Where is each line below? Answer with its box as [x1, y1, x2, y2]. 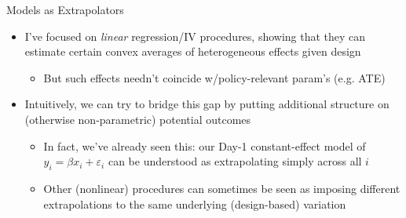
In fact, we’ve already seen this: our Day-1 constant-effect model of [43, 137, 366, 154]
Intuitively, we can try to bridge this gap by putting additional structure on [24, 96, 390, 112]
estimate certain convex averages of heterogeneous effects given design [24, 43, 361, 60]
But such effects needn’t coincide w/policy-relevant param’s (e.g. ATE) [43, 69, 386, 85]
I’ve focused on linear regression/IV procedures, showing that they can [24, 27, 366, 44]
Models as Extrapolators [6, 2, 124, 17]
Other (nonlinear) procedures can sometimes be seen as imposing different [43, 180, 401, 196]
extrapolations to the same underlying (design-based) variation [43, 195, 346, 212]
